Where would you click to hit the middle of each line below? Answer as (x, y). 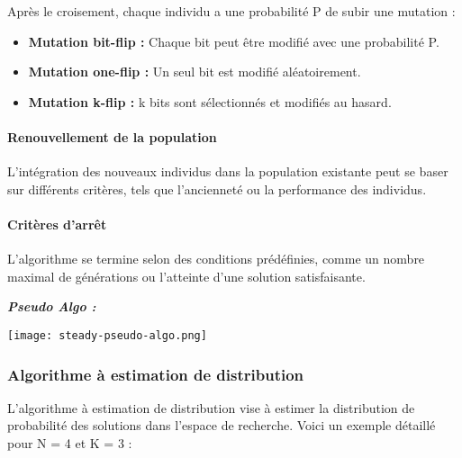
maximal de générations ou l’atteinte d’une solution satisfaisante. (186, 276)
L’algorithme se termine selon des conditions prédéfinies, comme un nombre (216, 259)
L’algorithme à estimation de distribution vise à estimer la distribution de (211, 407)
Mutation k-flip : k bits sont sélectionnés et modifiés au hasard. (210, 101)
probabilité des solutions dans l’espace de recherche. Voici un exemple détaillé (222, 425)
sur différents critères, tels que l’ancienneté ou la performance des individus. (217, 189)
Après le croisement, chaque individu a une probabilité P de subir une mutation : (231, 11)
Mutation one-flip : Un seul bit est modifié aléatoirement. (195, 72)
